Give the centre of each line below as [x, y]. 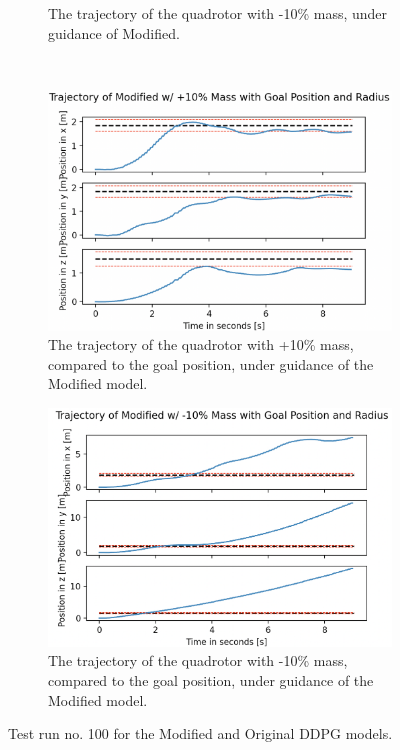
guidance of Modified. [114, 32]
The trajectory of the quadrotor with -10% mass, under [218, 13]
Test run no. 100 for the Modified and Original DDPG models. [200, 733]
